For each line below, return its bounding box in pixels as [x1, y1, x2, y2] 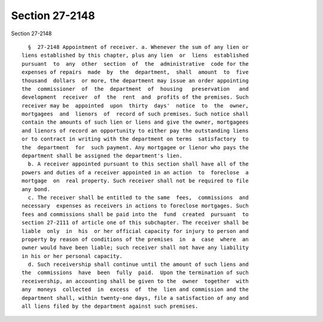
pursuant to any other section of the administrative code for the [22, 60, 249, 67]
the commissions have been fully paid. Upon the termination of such [22, 269, 249, 276]
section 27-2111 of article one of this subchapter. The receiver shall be [22, 219, 249, 226]
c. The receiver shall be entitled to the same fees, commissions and [28, 194, 249, 201]
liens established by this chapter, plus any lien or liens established [22, 52, 249, 59]
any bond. [22, 186, 50, 192]
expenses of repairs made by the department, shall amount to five [22, 69, 249, 76]
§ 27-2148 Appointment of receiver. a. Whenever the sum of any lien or [28, 44, 249, 50]
